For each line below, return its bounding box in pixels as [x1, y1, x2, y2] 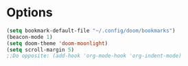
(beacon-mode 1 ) [6, 33, 53, 40]
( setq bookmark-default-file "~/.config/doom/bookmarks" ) [6, 27, 176, 34]
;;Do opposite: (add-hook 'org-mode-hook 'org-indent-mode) [6, 52, 183, 59]
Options [6, 5, 53, 20]
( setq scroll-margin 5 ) [6, 46, 75, 53]
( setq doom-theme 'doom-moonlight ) [6, 39, 108, 47]
